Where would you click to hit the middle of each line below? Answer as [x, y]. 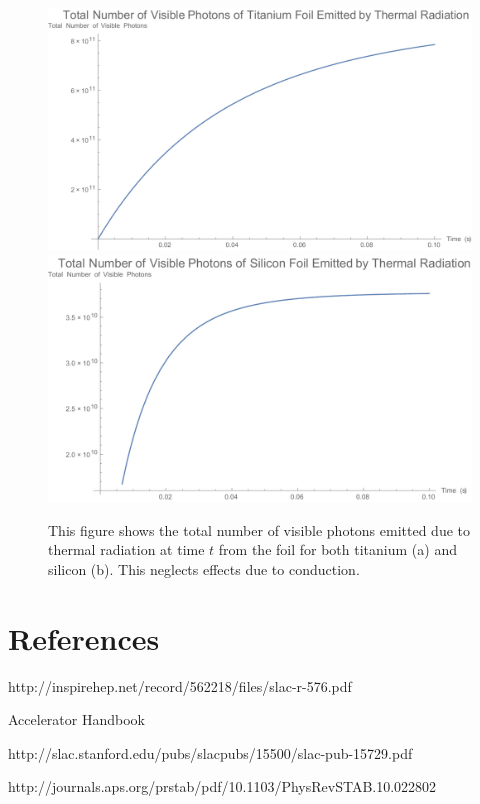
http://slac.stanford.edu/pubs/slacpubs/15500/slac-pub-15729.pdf [210, 752]
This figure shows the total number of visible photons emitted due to [259, 529]
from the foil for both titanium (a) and [337, 549]
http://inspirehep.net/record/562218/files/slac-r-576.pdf [180, 685]
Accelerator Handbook [76, 719]
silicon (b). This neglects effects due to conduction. [204, 568]
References [84, 637]
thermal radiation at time [126, 549]
